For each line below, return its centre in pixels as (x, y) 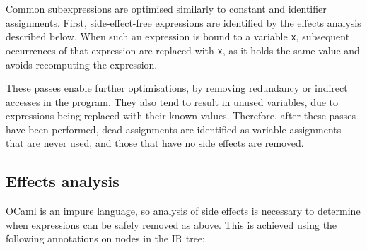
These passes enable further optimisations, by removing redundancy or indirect (177, 88)
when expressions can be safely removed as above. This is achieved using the (171, 224)
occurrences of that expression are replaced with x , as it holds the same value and (183, 50)
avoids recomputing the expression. (82, 64)
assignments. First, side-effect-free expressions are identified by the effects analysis (183, 22)
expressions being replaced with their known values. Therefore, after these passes (181, 115)
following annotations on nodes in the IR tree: (105, 238)
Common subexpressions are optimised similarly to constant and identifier (166, 8)
